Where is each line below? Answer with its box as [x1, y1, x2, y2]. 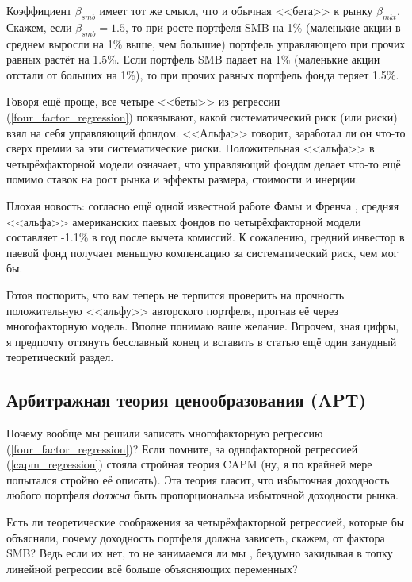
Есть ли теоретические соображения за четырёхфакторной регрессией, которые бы [6, 514, 405, 530]
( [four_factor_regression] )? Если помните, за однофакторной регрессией [6, 440, 358, 457]
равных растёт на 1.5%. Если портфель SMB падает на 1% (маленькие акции [6, 51, 380, 67]
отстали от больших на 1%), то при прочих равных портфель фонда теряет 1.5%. [6, 66, 399, 83]
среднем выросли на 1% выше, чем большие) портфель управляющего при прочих [6, 35, 406, 52]
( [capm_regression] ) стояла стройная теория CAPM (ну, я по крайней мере [6, 456, 372, 472]
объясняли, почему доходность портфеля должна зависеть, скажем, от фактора [6, 529, 385, 545]
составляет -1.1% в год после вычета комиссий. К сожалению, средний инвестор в [6, 229, 405, 245]
